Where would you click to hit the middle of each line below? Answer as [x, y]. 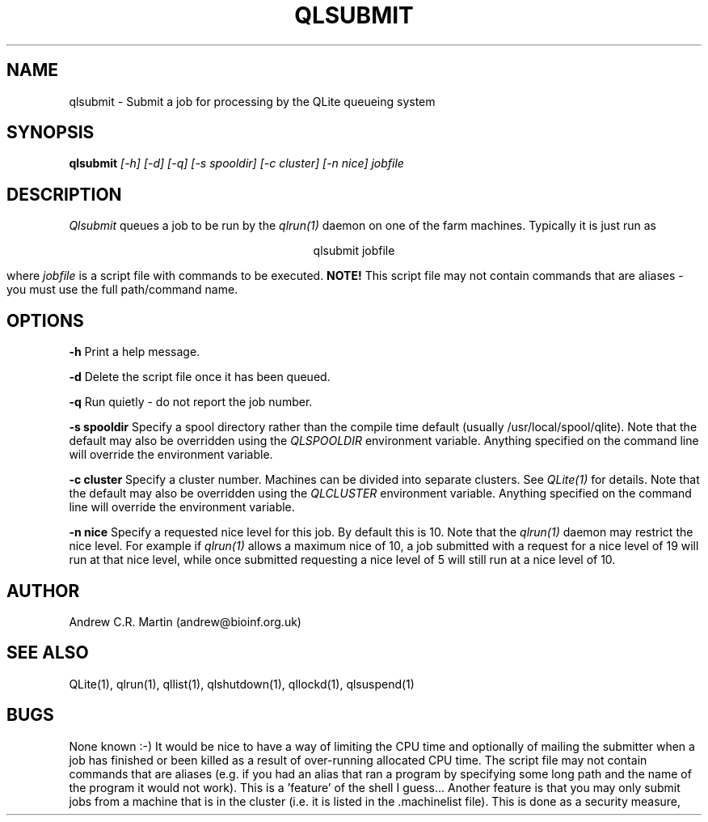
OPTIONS [45, 320]
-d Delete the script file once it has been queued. [200, 377]
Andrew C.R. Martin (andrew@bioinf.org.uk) [185, 621]
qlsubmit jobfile [354, 251]
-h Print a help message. [135, 352]
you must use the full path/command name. [122, 290]
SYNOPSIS [51, 133]
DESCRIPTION [64, 194]
